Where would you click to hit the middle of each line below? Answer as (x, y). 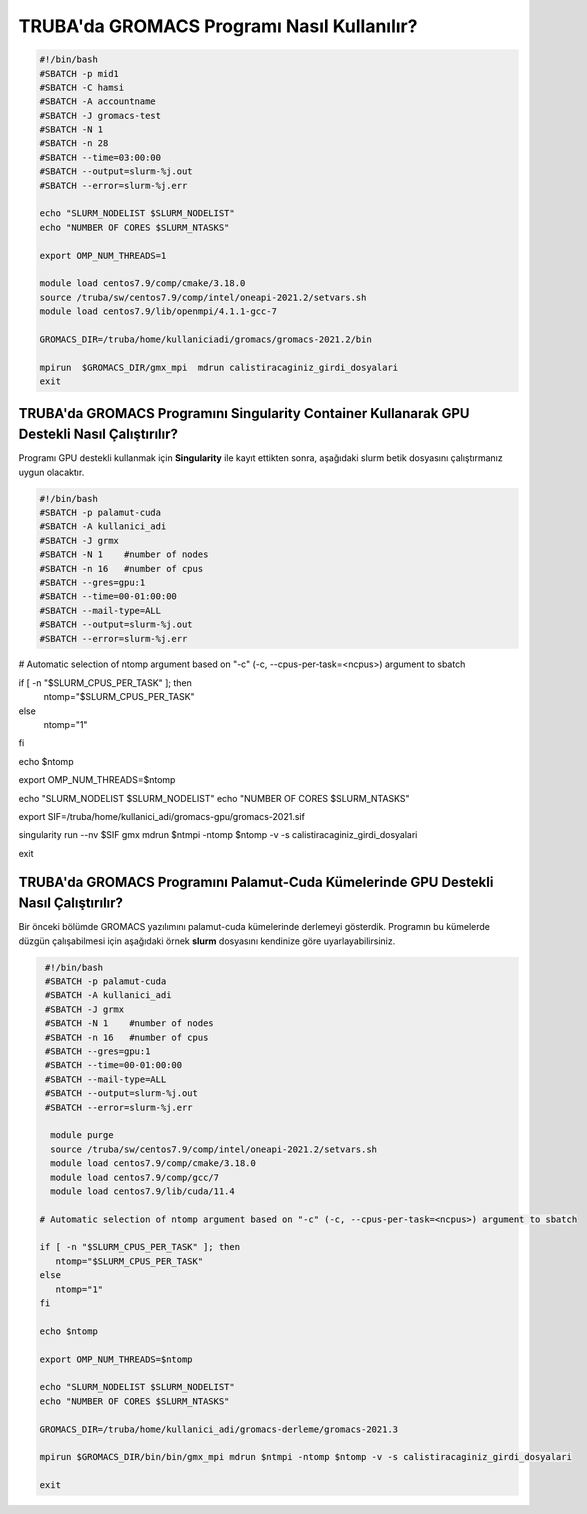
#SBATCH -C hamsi (82, 87)
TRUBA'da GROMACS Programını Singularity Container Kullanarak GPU (244, 413)
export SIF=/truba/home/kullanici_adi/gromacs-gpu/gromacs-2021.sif (161, 816)
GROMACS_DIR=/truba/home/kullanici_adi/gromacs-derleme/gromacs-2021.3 (219, 1429)
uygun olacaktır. (51, 472)
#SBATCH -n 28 (74, 143)
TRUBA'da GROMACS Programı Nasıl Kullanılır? (218, 26)
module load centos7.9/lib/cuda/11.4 (142, 1191)
